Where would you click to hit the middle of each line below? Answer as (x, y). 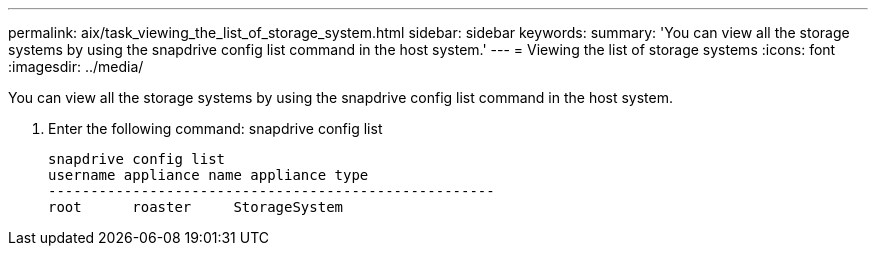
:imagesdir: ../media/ (76, 66)
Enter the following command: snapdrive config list (215, 128)
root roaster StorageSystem (196, 207)
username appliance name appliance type (208, 175)
